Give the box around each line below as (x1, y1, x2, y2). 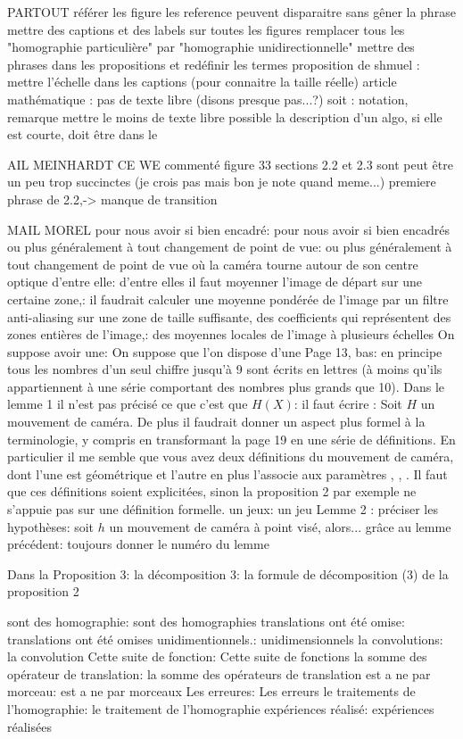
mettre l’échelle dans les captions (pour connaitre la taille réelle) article (7, 72, 397, 91)
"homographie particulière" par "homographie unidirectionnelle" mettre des (7, 37, 415, 56)
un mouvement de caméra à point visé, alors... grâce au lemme (109, 517, 451, 536)
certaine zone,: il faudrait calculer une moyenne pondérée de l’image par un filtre (7, 289, 449, 308)
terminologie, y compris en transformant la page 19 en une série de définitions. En (7, 429, 456, 448)
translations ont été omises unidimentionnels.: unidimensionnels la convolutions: (7, 629, 443, 648)
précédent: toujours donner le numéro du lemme (7, 535, 269, 553)
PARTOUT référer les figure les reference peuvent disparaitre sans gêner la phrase (7, 3, 456, 21)
